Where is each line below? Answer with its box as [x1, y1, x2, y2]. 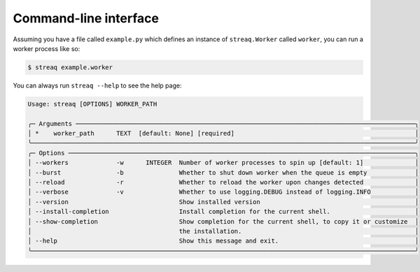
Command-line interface [13, 10, 159, 26]
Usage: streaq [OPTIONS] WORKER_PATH [27, 100, 157, 108]
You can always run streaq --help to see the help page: [13, 81, 182, 90]
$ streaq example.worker [27, 63, 113, 71]
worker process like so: [13, 44, 80, 52]
